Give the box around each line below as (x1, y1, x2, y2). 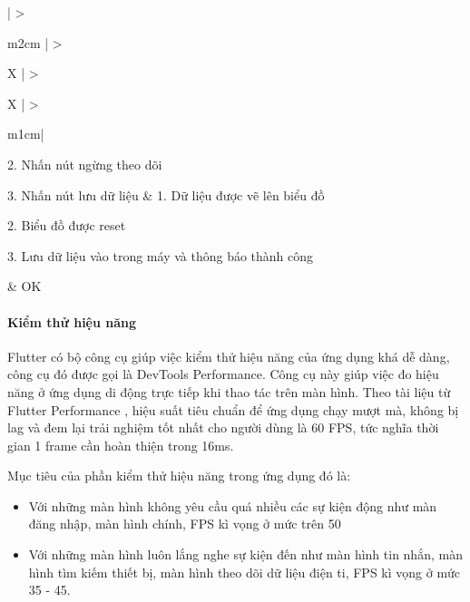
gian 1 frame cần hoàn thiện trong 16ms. (7, 435, 234, 454)
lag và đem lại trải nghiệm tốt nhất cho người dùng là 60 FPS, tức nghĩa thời (7, 418, 439, 437)
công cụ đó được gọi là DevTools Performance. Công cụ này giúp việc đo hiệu (7, 364, 439, 384)
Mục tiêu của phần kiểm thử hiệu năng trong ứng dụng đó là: (7, 466, 351, 485)
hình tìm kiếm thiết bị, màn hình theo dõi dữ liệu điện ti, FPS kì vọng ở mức (28, 562, 461, 581)
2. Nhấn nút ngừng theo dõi (7, 154, 162, 173)
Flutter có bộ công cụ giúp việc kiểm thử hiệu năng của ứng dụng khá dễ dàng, (7, 346, 450, 365)
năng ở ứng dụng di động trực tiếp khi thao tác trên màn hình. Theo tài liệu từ (7, 382, 451, 401)
